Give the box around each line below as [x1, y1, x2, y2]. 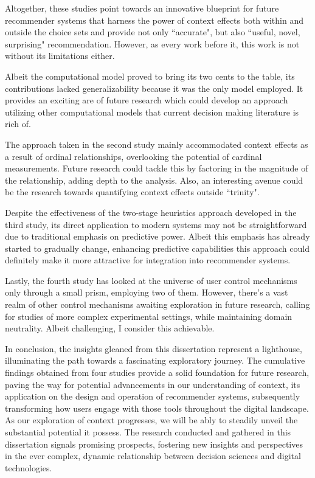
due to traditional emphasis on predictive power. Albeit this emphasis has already [5, 230, 310, 243]
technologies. [5, 461, 52, 474]
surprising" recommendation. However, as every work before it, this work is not [5, 37, 300, 50]
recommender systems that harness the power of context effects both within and [5, 13, 303, 26]
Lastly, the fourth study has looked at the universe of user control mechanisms [5, 274, 297, 286]
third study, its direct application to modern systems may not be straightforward [5, 218, 307, 230]
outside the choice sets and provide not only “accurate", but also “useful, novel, [5, 26, 300, 38]
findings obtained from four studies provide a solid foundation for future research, [5, 366, 310, 379]
